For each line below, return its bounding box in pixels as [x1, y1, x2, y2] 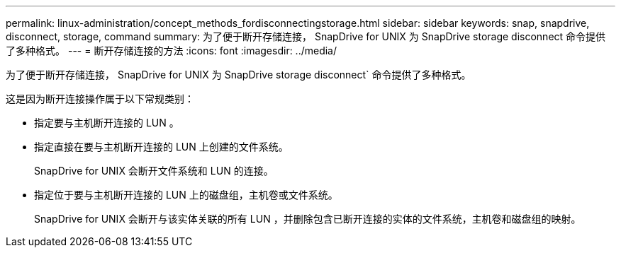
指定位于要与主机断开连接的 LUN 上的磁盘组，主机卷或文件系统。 [34, 189, 338, 201]
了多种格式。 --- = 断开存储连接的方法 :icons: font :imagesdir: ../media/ [6, 45, 337, 57]
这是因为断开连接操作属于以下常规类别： [6, 93, 194, 105]
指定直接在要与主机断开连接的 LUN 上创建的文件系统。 [34, 141, 289, 153]
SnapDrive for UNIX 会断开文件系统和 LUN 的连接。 [34, 165, 274, 177]
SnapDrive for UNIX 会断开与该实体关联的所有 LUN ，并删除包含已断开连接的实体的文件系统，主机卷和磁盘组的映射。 [34, 213, 581, 225]
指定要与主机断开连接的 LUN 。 [34, 117, 179, 129]
